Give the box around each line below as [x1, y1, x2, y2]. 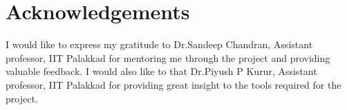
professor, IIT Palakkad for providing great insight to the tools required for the [6, 77, 341, 91]
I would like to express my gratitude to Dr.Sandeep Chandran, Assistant [6, 37, 313, 52]
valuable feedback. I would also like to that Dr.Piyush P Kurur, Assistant [6, 64, 317, 78]
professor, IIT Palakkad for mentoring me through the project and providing [6, 50, 330, 65]
